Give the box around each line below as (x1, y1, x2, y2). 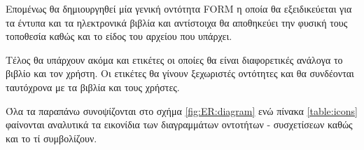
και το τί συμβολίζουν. (6, 130, 97, 145)
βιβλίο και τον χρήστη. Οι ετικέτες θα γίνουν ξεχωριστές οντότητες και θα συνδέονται (6, 66, 354, 81)
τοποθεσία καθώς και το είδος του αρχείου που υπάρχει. (6, 29, 232, 43)
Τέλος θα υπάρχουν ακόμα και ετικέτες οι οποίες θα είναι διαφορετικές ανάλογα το (6, 52, 343, 67)
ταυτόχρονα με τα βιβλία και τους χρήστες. (6, 79, 180, 94)
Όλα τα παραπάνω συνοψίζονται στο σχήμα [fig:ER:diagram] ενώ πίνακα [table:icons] (6, 103, 358, 118)
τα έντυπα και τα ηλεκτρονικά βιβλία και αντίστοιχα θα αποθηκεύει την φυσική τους (6, 15, 348, 29)
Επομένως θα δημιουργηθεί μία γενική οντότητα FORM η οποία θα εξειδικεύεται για (6, 1, 352, 15)
